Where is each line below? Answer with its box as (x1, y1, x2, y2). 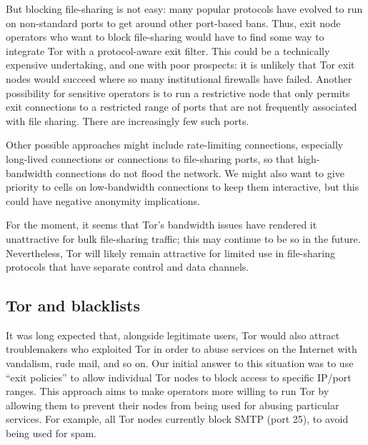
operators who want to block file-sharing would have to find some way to (6, 29, 324, 44)
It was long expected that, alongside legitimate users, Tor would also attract (6, 327, 340, 342)
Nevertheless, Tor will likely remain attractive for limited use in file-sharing (6, 245, 335, 260)
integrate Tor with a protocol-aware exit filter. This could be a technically (6, 43, 330, 58)
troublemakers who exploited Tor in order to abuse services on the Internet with (6, 341, 357, 356)
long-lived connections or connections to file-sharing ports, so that (6, 151, 294, 166)
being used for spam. (6, 426, 96, 441)
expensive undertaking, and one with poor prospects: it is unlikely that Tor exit (6, 57, 355, 72)
